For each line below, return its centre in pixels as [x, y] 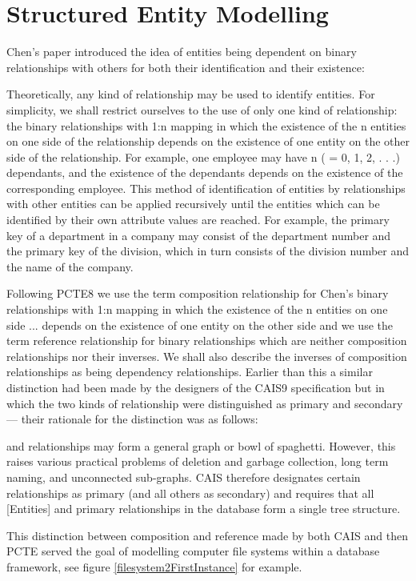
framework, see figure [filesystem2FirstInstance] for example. [154, 566]
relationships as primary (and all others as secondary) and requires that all [190, 493]
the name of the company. [70, 266]
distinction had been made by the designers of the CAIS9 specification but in [196, 387]
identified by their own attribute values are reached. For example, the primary [198, 220]
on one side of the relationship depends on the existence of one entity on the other [208, 141]
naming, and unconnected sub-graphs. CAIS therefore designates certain [184, 477]
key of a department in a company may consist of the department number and [199, 235]
